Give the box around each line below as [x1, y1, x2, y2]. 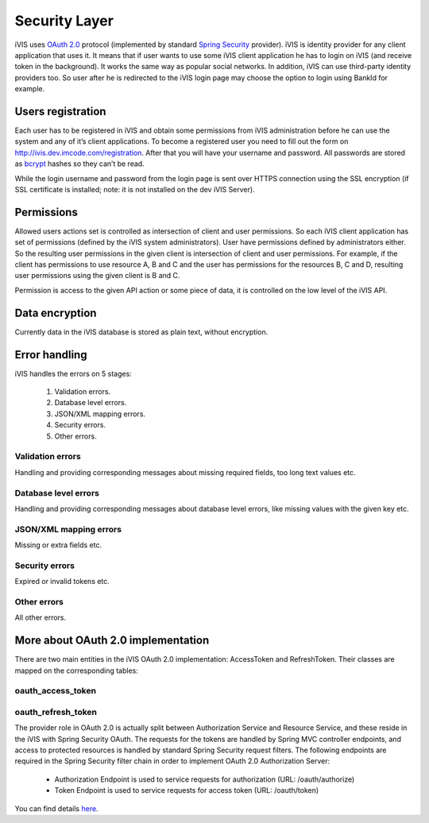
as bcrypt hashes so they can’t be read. [14, 159, 145, 168]
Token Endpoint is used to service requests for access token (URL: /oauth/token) [54, 786, 319, 795]
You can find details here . [14, 803, 99, 813]
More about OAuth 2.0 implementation [14, 634, 210, 647]
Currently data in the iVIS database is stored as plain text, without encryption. [14, 326, 269, 337]
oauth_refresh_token [14, 706, 98, 717]
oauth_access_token [14, 686, 97, 697]
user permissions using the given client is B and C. [14, 271, 180, 280]
